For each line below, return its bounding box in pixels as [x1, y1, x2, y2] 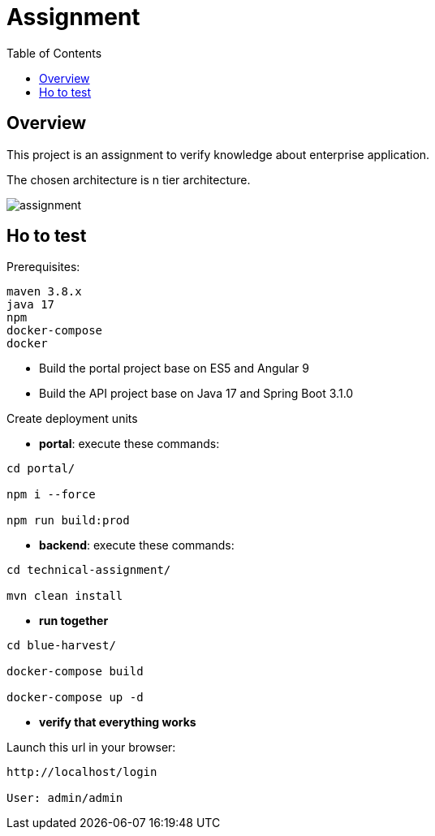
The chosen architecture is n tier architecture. [6, 172, 251, 187]
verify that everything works [39, 715, 196, 730]
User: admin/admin [6, 791, 123, 805]
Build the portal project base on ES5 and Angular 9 [39, 361, 309, 376]
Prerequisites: [6, 260, 80, 274]
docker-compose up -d [6, 691, 144, 705]
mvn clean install [6, 589, 123, 603]
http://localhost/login [6, 765, 157, 779]
